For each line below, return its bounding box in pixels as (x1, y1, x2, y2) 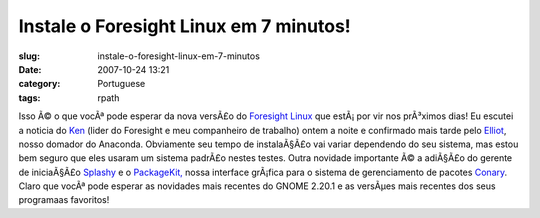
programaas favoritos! (18, 194, 110, 206)
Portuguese (97, 78, 146, 90)
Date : (18, 63, 42, 75)
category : (18, 78, 61, 90)
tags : (18, 91, 41, 104)
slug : (18, 50, 40, 62)
